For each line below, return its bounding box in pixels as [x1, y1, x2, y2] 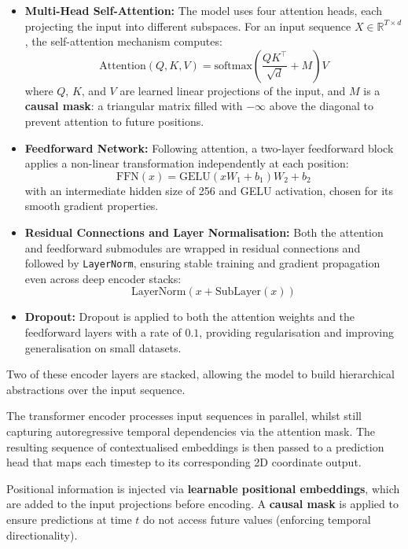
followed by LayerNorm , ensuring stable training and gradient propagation [24, 255, 380, 271]
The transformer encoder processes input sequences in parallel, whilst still [6, 407, 362, 424]
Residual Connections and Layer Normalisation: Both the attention [24, 223, 384, 240]
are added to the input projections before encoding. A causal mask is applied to [6, 496, 399, 512]
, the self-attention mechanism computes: [24, 33, 222, 50]
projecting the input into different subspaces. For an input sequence [24, 17, 351, 34]
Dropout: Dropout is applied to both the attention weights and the [24, 308, 355, 325]
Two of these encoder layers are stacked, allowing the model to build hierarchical [6, 366, 395, 382]
